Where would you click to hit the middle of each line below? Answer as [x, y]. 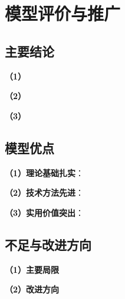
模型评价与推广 [63, 13]
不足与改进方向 [48, 244]
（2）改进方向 [32, 289]
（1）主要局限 [32, 269]
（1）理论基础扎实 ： [45, 172]
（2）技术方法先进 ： [45, 193]
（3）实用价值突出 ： [45, 212]
